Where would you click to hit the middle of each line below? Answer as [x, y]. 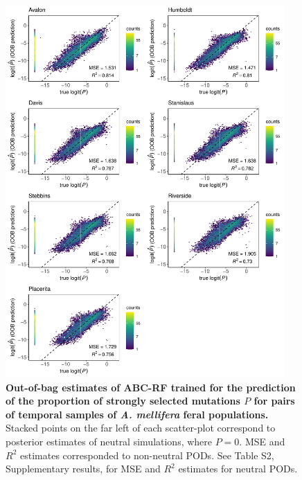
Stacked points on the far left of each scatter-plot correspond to [141, 428]
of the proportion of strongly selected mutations [123, 401]
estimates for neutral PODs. [238, 469]
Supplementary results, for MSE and [83, 469]
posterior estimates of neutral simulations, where [109, 442]
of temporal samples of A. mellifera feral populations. [137, 414]
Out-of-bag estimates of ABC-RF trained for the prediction [151, 387]
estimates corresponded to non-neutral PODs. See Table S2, [147, 455]
